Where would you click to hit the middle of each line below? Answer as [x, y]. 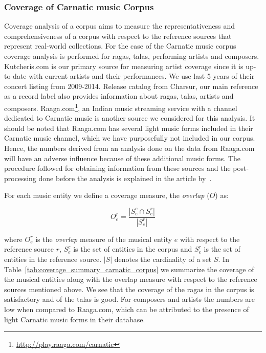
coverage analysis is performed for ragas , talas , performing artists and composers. [132, 56]
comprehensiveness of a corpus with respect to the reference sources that [118, 36]
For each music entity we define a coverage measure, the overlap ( [107, 195]
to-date [15, 76]
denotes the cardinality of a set [163, 259]
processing [20, 178]
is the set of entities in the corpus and [133, 249]
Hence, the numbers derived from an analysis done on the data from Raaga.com [129, 148]
